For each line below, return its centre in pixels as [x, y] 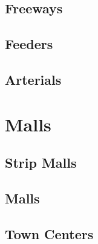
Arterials [33, 79]
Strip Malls [41, 163]
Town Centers [49, 233]
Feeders [29, 44]
